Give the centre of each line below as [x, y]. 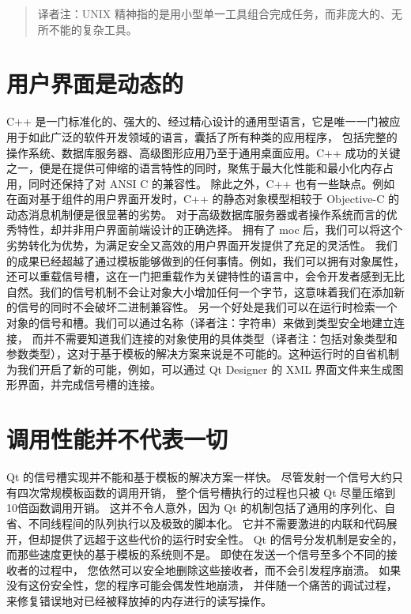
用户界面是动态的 [95, 83]
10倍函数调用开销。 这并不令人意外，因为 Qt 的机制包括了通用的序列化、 [196, 508]
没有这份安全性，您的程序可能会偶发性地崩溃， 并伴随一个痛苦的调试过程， [202, 585]
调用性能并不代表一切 [117, 439]
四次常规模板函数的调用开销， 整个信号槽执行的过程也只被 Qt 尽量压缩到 [206, 492]
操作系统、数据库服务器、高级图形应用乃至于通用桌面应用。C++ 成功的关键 [204, 152]
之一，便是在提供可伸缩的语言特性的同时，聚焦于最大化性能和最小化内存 [194, 168]
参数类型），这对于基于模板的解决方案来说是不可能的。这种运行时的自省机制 [203, 354]
